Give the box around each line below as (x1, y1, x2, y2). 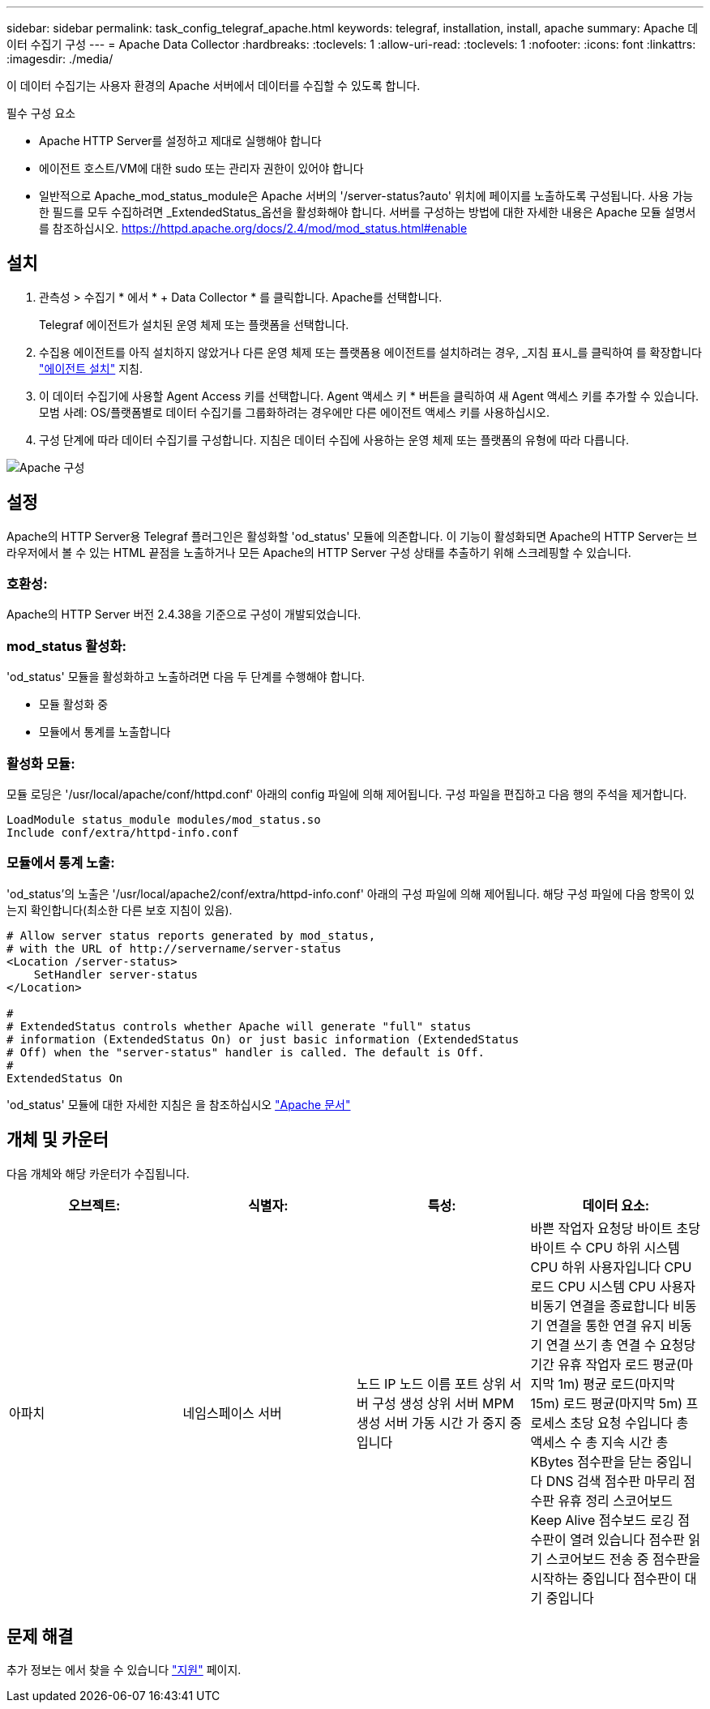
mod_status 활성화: (6, 637, 126, 654)
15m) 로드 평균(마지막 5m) (530, 1394, 683, 1411)
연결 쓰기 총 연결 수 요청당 (545, 1336, 696, 1353)
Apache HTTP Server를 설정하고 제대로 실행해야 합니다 (39, 134, 322, 148)
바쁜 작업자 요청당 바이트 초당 (530, 1219, 700, 1236)
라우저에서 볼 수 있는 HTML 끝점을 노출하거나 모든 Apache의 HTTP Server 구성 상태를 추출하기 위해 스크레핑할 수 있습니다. (6, 545, 631, 559)
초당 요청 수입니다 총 (570, 1414, 689, 1431)
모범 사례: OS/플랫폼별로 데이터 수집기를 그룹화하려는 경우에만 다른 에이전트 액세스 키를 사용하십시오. (39, 405, 550, 419)
